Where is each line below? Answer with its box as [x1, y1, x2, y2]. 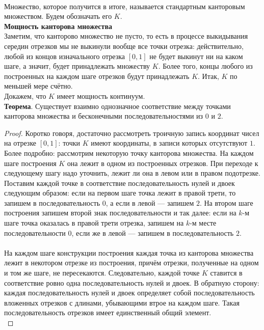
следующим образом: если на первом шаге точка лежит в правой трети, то [4, 187, 236, 198]
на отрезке [4, 137, 37, 148]
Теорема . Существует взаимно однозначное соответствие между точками [4, 100, 231, 111]
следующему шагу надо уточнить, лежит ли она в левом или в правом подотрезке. [4, 168, 260, 178]
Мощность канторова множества [4, 20, 113, 31]
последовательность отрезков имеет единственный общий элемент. [4, 307, 212, 318]
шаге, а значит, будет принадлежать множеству [4, 61, 150, 71]
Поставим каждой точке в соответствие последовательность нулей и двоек [4, 177, 235, 188]
